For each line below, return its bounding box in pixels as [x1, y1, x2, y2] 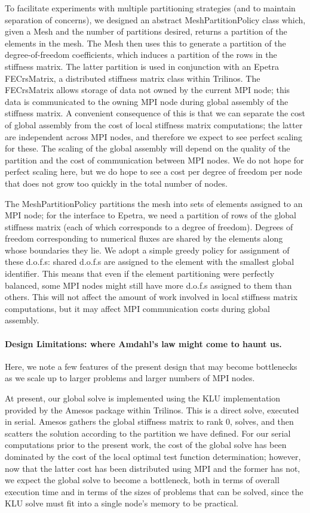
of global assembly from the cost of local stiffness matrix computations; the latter [5, 118, 303, 131]
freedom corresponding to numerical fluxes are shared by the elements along [5, 232, 283, 245]
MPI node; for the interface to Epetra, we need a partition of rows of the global [5, 209, 296, 221]
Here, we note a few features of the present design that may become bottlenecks [5, 360, 297, 372]
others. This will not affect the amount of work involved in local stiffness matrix [5, 291, 298, 303]
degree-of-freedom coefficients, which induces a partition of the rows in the [5, 48, 277, 61]
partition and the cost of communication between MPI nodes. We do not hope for [5, 153, 304, 166]
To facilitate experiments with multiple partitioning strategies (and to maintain [5, 2, 296, 14]
